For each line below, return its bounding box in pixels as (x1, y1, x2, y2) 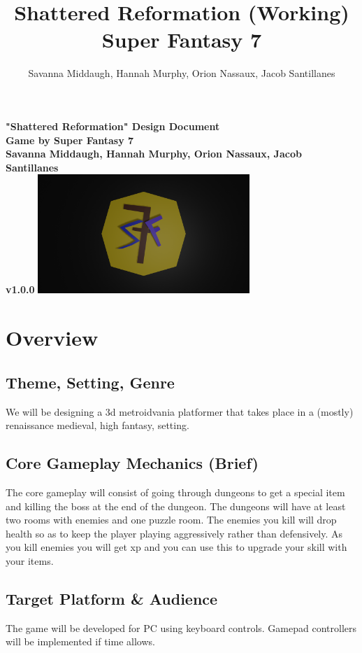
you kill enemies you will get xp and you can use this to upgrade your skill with (6, 540, 347, 554)
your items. (6, 553, 54, 568)
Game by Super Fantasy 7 (6, 132, 134, 147)
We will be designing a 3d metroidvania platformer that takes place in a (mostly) (6, 404, 354, 419)
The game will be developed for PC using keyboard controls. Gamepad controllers (6, 620, 356, 635)
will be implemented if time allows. (6, 634, 155, 649)
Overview (6, 323, 99, 352)
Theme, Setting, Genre (6, 371, 175, 393)
